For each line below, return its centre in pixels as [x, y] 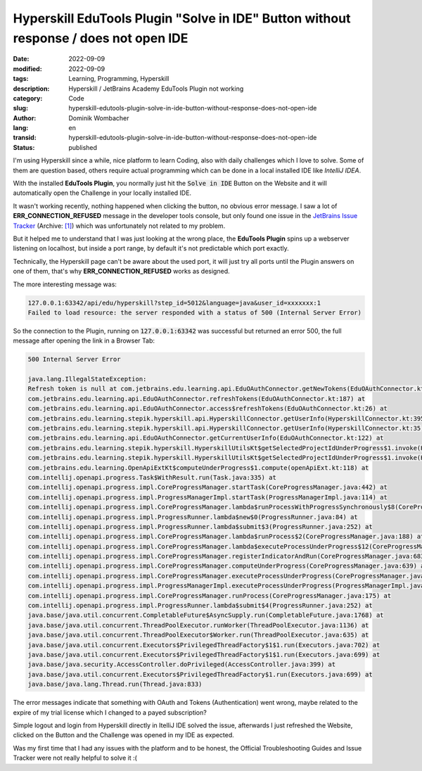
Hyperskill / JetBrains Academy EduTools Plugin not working [156, 89]
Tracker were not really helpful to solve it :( [75, 758]
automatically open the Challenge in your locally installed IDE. [102, 193]
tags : [21, 79]
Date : [21, 59]
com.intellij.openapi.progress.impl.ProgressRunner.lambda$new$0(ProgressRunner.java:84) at [193, 517]
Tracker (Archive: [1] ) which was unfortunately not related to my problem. [119, 226]
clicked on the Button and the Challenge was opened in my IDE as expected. [124, 735]
